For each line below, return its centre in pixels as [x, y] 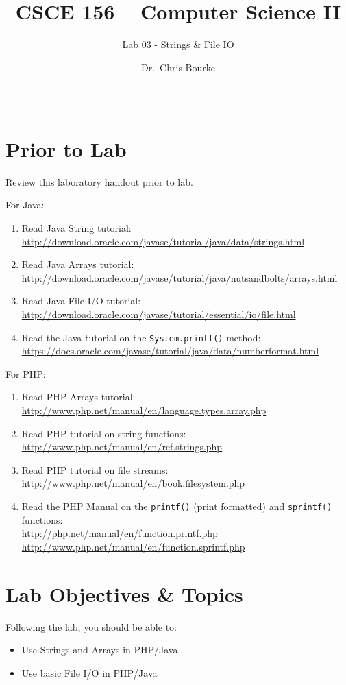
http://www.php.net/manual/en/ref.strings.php [122, 447]
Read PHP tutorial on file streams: [95, 469]
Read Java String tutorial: [76, 228]
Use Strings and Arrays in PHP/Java [100, 650]
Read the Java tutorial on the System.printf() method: [141, 337]
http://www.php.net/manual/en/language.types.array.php [144, 410]
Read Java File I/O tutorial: [81, 301]
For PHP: [26, 373]
